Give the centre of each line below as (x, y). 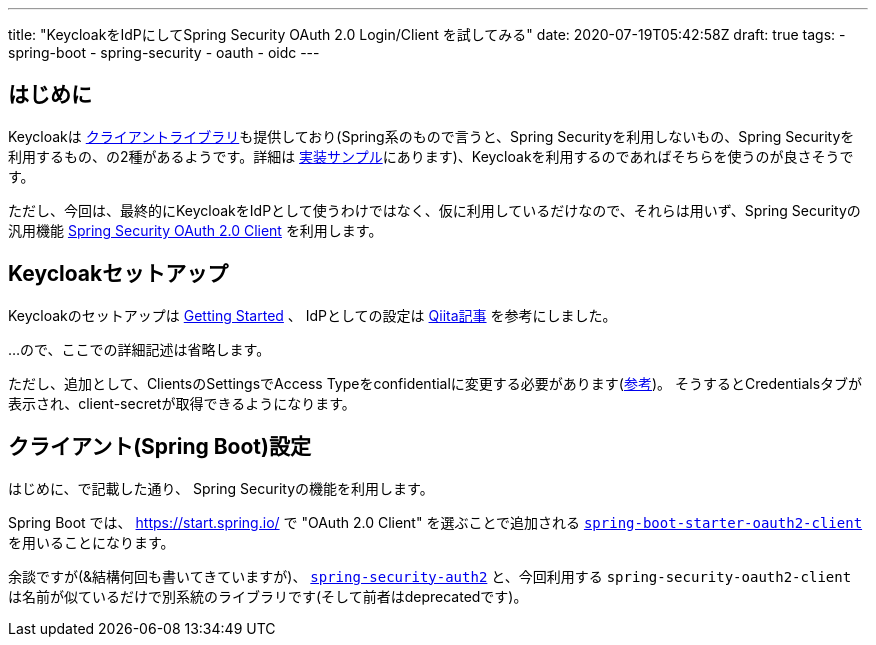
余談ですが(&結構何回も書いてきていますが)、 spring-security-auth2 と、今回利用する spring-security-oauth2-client (430, 576)
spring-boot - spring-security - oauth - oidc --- (164, 52)
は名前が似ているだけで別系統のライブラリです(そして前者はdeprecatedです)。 (268, 596)
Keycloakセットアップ (118, 274)
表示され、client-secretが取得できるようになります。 (182, 403)
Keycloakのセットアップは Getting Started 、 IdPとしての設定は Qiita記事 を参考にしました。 (312, 315)
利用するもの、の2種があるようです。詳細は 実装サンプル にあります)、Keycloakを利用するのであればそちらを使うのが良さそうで (431, 156)
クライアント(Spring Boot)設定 (159, 447)
